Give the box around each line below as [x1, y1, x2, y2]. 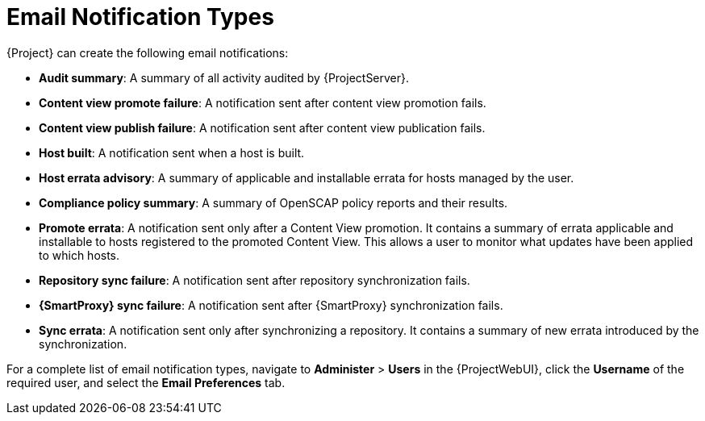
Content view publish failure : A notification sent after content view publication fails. [39, 120, 486, 135]
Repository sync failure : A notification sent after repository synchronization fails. [39, 273, 470, 287]
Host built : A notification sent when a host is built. [39, 145, 305, 160]
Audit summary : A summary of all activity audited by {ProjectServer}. [39, 70, 410, 85]
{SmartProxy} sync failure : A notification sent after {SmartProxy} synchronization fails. [39, 298, 503, 312]
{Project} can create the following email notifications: [6, 45, 289, 60]
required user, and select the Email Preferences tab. [6, 375, 286, 390]
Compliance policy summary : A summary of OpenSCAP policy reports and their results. [39, 195, 508, 210]
